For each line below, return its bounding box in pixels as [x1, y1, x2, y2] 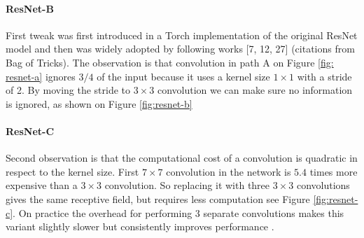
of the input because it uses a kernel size [97, 69, 270, 83]
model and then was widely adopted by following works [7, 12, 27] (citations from [6, 41, 355, 56]
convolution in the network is [166, 164, 291, 178]
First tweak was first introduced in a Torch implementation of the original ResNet [6, 27, 358, 42]
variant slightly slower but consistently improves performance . [6, 219, 274, 234]
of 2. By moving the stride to [6, 83, 131, 97]
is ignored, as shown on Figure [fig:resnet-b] [6, 96, 192, 111]
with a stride [297, 69, 352, 83]
